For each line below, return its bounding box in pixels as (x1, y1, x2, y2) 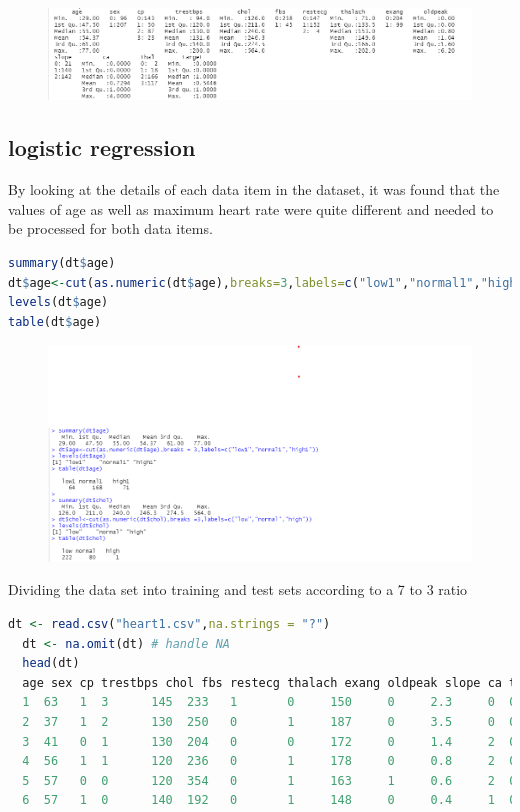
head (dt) (22, 656, 80, 671)
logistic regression (8, 132, 196, 163)
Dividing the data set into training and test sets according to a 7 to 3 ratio (8, 579, 468, 600)
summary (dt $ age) (8, 256, 116, 271)
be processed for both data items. (8, 218, 213, 239)
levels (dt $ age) (8, 295, 109, 310)
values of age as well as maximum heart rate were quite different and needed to (8, 198, 494, 219)
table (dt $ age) (8, 314, 102, 329)
